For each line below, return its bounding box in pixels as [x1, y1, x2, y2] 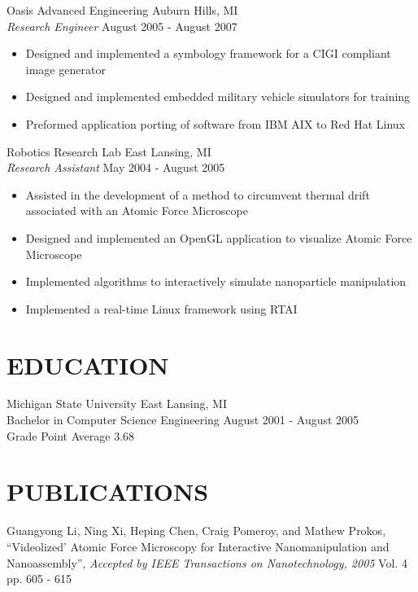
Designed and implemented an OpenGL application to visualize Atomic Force [25, 229, 412, 246]
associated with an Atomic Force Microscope [25, 202, 248, 219]
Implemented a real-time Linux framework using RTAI [25, 300, 298, 317]
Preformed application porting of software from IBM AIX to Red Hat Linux [25, 115, 405, 132]
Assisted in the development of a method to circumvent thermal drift [25, 186, 370, 203]
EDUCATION [7, 348, 169, 381]
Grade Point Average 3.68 [7, 427, 135, 444]
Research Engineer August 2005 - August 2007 [7, 17, 237, 34]
